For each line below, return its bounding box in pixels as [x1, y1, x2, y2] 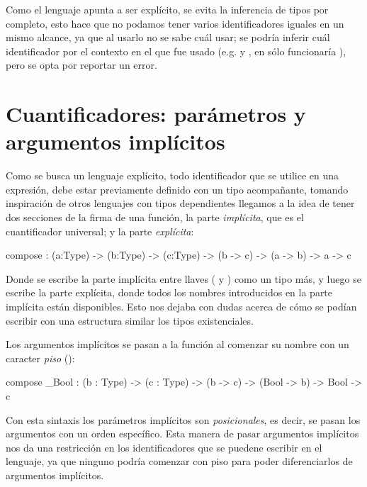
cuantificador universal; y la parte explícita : [6, 223, 194, 238]
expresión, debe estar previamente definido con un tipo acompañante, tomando [6, 181, 349, 196]
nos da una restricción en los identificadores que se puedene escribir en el [6, 440, 322, 454]
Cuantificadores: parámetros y [6, 99, 306, 128]
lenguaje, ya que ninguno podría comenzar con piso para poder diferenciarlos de [6, 454, 353, 469]
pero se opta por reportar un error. [6, 57, 157, 72]
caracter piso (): [6, 350, 75, 365]
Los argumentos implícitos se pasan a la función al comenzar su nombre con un [6, 337, 349, 352]
